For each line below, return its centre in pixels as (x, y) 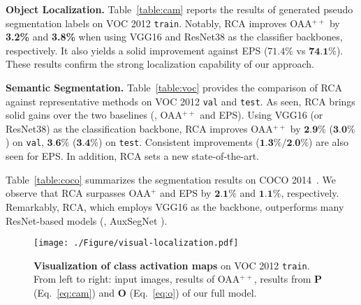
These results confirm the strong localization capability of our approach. (160, 64)
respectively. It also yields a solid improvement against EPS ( (137, 50)
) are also (329, 142)
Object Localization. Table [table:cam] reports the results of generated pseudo (179, 9)
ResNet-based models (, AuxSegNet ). (87, 220)
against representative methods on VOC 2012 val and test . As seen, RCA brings (180, 101)
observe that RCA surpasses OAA (78, 193)
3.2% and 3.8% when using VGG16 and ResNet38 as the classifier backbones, (174, 37)
